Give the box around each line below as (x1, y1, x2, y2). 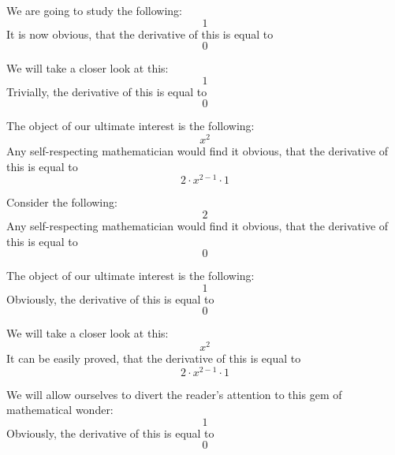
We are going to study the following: (6, 2, 182, 18)
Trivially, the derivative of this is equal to (6, 83, 207, 99)
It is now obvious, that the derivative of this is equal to (6, 25, 274, 42)
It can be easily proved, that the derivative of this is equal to (6, 349, 301, 366)
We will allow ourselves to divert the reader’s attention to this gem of (6, 386, 342, 402)
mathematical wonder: (6, 401, 114, 418)
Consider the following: (6, 194, 117, 211)
